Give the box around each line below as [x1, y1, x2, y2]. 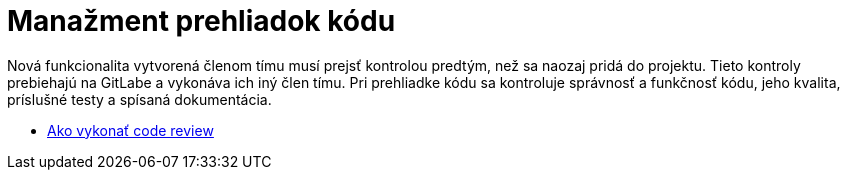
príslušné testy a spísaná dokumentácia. [7, 90, 272, 108]
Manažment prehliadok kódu [7, 4, 396, 38]
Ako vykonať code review [47, 121, 214, 139]
